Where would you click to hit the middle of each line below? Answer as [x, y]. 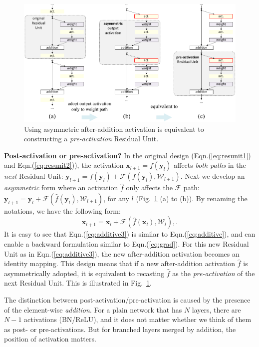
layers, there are [216, 309]
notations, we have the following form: [62, 210]
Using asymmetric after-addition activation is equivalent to [114, 129]
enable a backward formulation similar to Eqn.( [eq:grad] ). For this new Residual [127, 244]
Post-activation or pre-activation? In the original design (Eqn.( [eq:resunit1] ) [128, 155]
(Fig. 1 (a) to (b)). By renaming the [192, 198]
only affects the [149, 187]
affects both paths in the [210, 165]
